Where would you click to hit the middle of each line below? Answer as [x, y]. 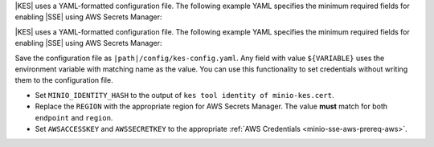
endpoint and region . [74, 117]
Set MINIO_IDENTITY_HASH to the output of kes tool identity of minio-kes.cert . [184, 95]
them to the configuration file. [64, 80]
